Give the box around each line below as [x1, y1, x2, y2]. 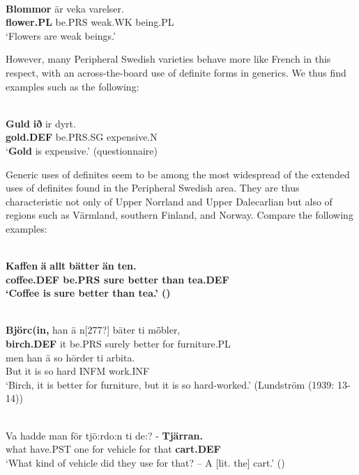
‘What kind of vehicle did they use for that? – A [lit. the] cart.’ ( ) [6, 455, 285, 469]
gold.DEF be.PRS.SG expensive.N [6, 130, 158, 144]
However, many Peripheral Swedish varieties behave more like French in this [6, 52, 331, 66]
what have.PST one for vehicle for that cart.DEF [6, 442, 221, 456]
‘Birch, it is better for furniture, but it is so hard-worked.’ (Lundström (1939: [6, 377, 335, 391]
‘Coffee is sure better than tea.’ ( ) [6, 286, 171, 300]
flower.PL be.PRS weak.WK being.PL [6, 15, 174, 29]
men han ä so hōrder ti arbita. [6, 350, 135, 364]
